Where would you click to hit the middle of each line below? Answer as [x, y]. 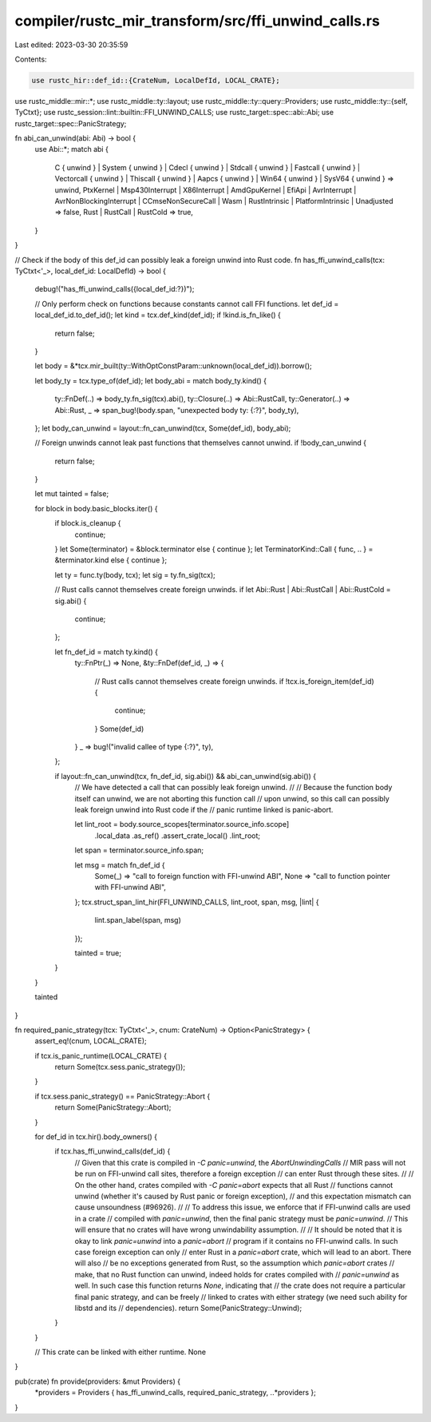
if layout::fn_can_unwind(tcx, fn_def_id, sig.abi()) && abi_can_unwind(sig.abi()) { [186, 776]
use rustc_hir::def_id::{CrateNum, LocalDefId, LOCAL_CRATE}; [156, 80]
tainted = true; [98, 953]
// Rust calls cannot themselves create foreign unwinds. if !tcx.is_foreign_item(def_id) [234, 681]
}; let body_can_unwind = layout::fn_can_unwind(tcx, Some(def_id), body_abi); [163, 428]
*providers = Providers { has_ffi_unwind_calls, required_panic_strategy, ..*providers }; [176, 1392]
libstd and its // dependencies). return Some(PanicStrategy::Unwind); [188, 1308]
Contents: [31, 59]
